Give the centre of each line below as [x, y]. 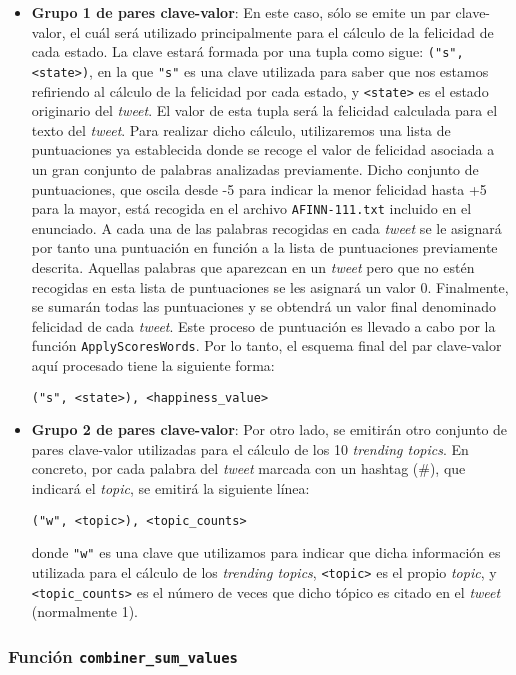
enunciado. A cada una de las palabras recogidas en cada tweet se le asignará [266, 227]
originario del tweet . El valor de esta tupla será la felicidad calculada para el [264, 110]
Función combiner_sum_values [123, 655]
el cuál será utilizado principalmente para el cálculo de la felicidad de [282, 31]
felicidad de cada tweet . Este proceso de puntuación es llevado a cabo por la [263, 325]
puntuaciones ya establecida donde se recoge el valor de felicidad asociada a [263, 149]
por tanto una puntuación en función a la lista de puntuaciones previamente [264, 247]
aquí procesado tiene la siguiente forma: [153, 365]
